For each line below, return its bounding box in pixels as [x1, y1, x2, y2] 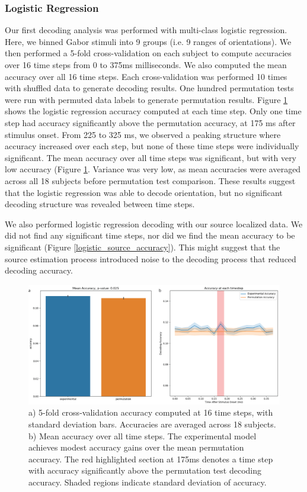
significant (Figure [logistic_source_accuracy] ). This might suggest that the [5, 240, 280, 253]
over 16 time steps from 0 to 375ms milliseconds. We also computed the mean [5, 59, 287, 70]
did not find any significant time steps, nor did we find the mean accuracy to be [5, 229, 295, 242]
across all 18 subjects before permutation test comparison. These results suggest [5, 174, 296, 186]
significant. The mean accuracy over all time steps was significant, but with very [5, 151, 297, 163]
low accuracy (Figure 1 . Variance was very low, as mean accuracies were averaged [5, 163, 301, 175]
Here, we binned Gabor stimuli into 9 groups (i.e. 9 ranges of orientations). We [5, 35, 292, 47]
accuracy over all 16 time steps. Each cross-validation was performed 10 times [5, 70, 287, 82]
